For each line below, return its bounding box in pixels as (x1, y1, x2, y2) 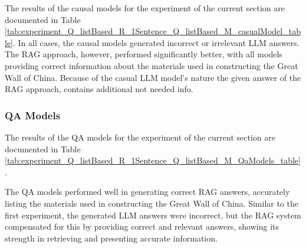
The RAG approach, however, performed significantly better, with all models (5, 48, 282, 60)
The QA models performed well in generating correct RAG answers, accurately (5, 185, 290, 198)
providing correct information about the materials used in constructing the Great (5, 59, 298, 71)
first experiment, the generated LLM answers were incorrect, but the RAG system (5, 208, 301, 221)
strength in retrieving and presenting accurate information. (5, 231, 218, 244)
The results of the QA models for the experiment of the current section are (5, 130, 276, 143)
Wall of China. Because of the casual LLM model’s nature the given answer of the (5, 71, 301, 83)
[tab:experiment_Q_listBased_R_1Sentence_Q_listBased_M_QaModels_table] (5, 154, 301, 167)
